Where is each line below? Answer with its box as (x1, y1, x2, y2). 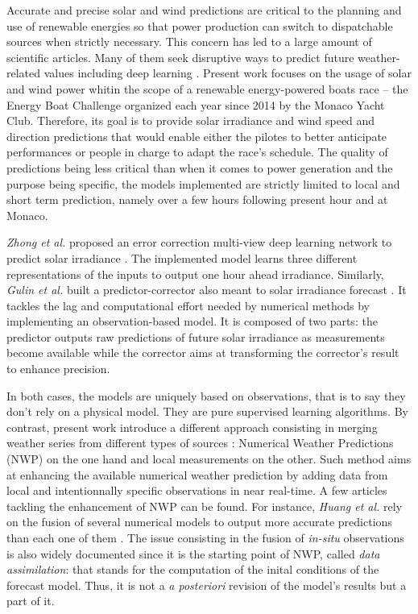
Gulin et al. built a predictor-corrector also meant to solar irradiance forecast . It (6, 281, 407, 298)
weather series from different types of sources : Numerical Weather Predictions (6, 434, 394, 451)
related (6, 64, 41, 81)
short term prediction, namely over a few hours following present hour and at (6, 191, 388, 208)
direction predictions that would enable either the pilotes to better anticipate (6, 127, 387, 144)
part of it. (6, 592, 55, 609)
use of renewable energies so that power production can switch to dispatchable (6, 17, 393, 34)
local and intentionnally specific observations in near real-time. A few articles (6, 482, 387, 499)
